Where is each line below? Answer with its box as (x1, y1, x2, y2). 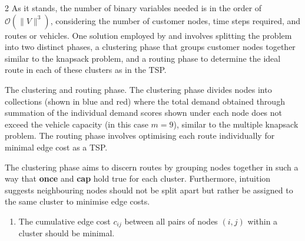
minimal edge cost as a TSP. (5, 140, 108, 153)
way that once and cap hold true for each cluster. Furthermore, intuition (5, 172, 271, 185)
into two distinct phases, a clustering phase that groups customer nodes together (5, 41, 296, 53)
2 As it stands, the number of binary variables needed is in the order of (5, 2, 262, 14)
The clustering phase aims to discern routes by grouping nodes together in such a (5, 160, 299, 173)
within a (247, 215, 278, 227)
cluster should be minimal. (18, 227, 115, 239)
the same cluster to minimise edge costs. (5, 195, 150, 207)
